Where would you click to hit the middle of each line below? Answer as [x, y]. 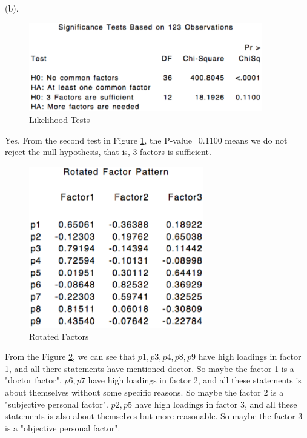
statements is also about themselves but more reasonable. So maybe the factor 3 [154, 416]
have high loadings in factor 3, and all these [216, 404]
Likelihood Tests [60, 120]
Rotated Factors [59, 336]
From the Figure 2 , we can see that [70, 357]
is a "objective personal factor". [63, 427]
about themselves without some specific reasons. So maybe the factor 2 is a [144, 392]
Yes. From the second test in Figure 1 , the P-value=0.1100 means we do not [146, 140]
